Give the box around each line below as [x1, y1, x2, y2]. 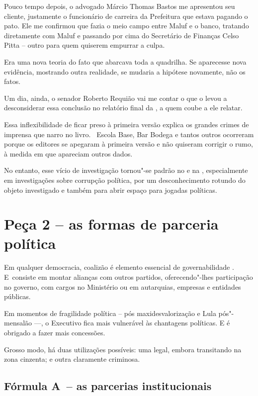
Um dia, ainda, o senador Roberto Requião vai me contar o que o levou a [4, 92, 227, 103]
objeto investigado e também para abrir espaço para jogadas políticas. [4, 184, 217, 195]
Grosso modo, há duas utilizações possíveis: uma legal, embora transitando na [4, 344, 242, 354]
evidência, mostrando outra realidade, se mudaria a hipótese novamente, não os [4, 66, 246, 77]
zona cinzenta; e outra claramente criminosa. [4, 354, 140, 364]
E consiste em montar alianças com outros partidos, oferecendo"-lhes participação [4, 272, 253, 282]
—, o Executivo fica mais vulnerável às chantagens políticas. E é [34, 317, 230, 328]
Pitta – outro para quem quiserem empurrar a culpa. [4, 40, 165, 50]
